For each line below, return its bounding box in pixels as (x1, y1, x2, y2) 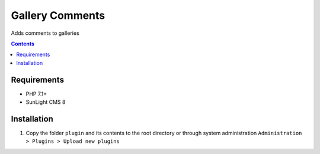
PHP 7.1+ (25, 90, 47, 97)
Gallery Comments (11, 9, 105, 22)
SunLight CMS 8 (25, 99, 66, 106)
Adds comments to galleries (11, 30, 79, 37)
